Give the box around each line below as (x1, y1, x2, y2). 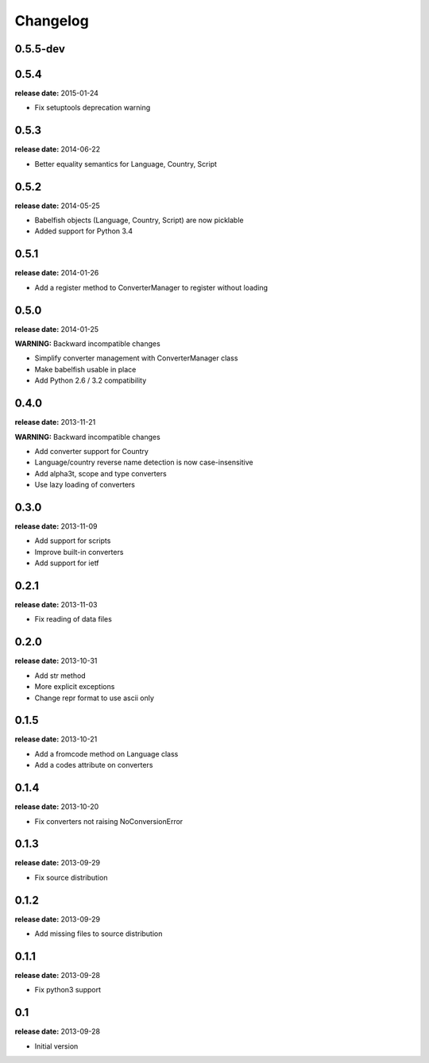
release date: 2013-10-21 (14, 734, 98, 744)
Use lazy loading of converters (34, 480, 135, 490)
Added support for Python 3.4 (34, 226, 133, 236)
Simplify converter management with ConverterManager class (34, 353, 238, 363)
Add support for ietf (34, 558, 99, 568)
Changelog (14, 12, 89, 29)
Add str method (34, 671, 87, 680)
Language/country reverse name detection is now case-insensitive (34, 457, 253, 468)
